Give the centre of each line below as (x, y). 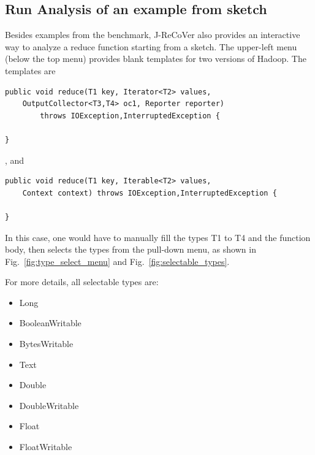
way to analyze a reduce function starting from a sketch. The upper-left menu (151, 46)
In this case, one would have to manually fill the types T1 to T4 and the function (158, 237)
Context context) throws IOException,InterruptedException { (150, 193)
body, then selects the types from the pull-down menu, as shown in (131, 249)
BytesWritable (46, 344)
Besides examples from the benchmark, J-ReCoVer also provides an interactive (153, 35)
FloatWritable (46, 447)
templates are (30, 70)
